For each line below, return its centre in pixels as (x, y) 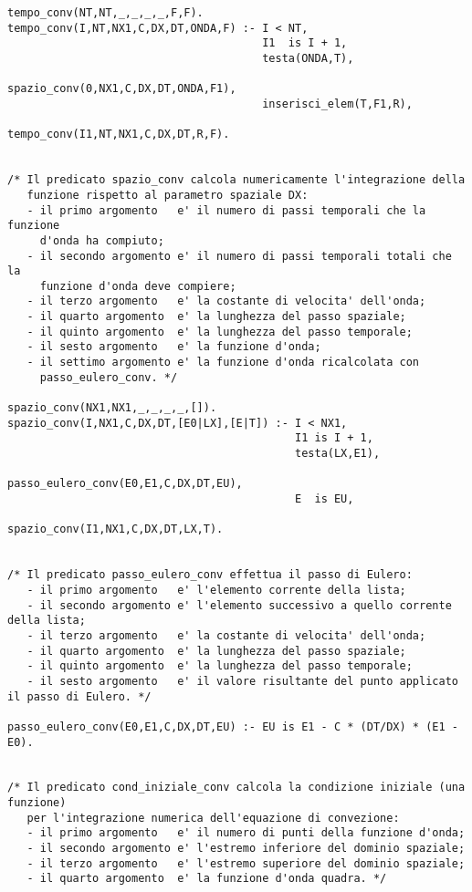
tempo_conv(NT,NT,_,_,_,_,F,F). (105, 13)
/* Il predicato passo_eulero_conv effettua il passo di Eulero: (210, 575)
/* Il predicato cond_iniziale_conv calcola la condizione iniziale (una (236, 788)
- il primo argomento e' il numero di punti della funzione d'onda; (246, 833)
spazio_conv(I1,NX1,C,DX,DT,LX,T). (115, 529)
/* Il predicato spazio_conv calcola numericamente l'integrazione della (236, 180)
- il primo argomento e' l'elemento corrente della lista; (216, 590)
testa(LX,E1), (338, 454)
